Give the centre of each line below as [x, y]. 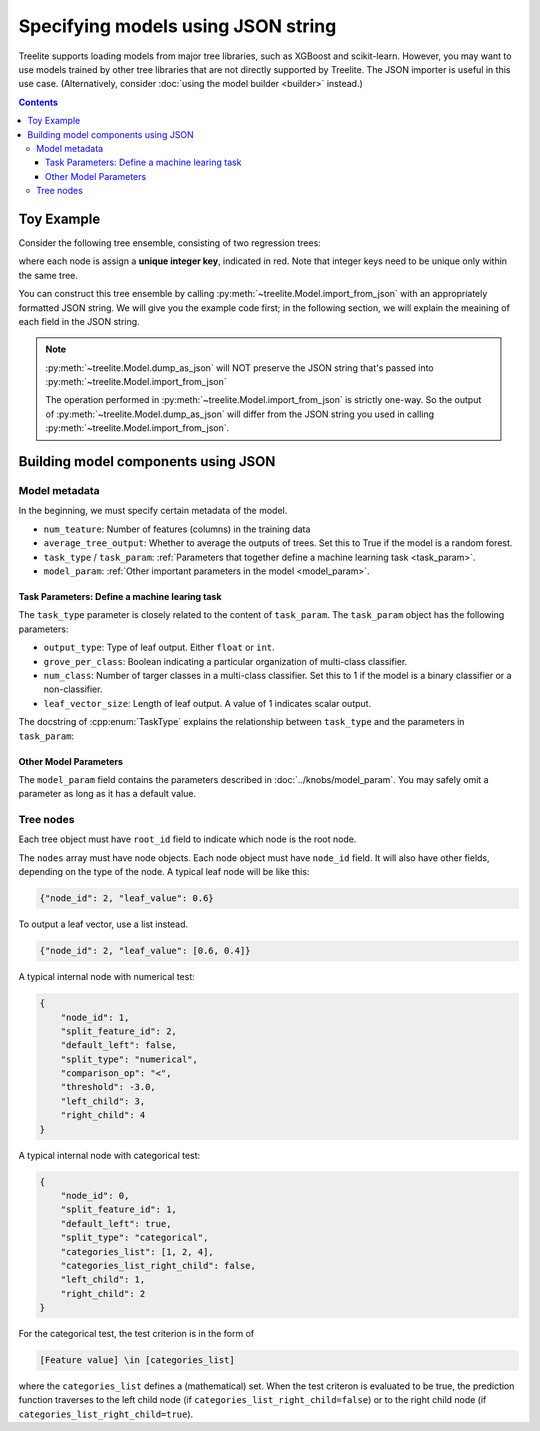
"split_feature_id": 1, [118, 1209]
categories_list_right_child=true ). [106, 1414]
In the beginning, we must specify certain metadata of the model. [153, 511]
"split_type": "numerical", [129, 1059]
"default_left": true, [116, 1223]
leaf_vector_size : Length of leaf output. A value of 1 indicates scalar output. [207, 703]
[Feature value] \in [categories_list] [137, 1360]
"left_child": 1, [103, 1279]
